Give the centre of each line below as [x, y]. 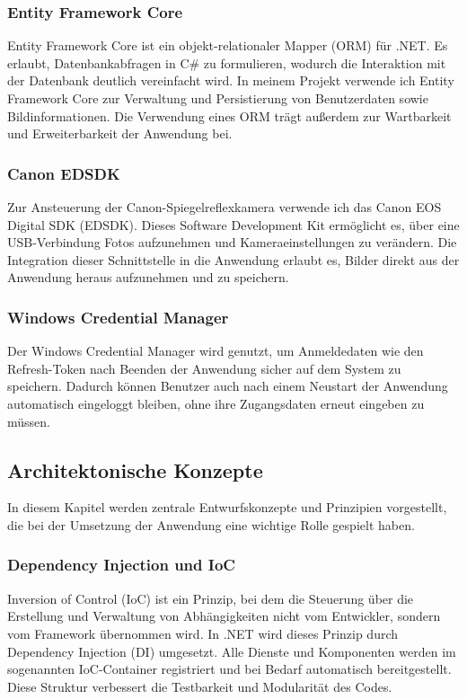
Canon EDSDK [64, 173]
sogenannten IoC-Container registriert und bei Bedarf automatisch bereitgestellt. [229, 669]
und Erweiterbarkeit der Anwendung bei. [120, 133]
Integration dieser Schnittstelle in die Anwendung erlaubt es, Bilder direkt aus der [233, 259]
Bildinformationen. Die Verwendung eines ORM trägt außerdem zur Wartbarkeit [229, 115]
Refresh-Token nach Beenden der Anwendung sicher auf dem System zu [204, 368]
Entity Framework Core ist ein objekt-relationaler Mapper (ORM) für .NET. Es [228, 45]
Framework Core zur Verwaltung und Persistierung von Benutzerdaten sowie [218, 98]
